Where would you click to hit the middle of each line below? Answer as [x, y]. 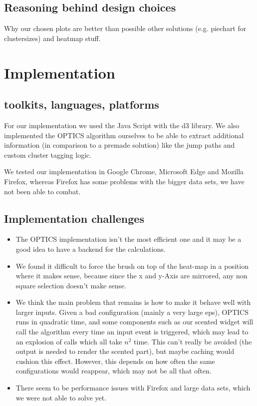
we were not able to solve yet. [61, 397]
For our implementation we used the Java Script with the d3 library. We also [122, 125]
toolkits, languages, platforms [82, 104]
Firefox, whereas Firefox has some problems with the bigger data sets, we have [124, 181]
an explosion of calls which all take [69, 341]
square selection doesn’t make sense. [71, 285]
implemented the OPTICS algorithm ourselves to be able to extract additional [124, 135]
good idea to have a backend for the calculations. [91, 249]
